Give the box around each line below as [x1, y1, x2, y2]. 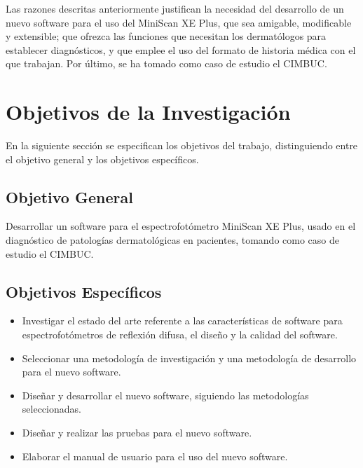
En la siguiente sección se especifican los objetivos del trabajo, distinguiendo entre [6, 138, 358, 153]
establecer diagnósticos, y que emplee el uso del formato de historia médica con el [6, 42, 356, 57]
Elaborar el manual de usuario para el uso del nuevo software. [22, 448, 288, 463]
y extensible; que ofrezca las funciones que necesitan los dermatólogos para [6, 29, 327, 43]
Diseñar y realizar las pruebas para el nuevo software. [22, 425, 252, 440]
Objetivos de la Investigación [6, 97, 291, 126]
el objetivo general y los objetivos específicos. [6, 151, 199, 166]
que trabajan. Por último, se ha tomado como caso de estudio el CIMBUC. [6, 56, 327, 71]
